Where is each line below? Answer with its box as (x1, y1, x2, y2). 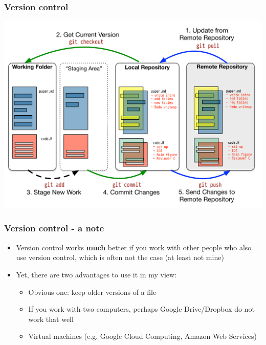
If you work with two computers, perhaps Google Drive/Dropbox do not (28, 304, 255, 314)
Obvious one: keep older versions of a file (28, 286, 157, 297)
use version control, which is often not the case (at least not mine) (16, 252, 224, 263)
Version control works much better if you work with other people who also (16, 242, 252, 252)
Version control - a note (4, 222, 104, 234)
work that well (28, 313, 74, 324)
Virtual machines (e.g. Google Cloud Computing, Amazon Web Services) (28, 331, 257, 341)
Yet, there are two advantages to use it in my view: (16, 269, 177, 279)
